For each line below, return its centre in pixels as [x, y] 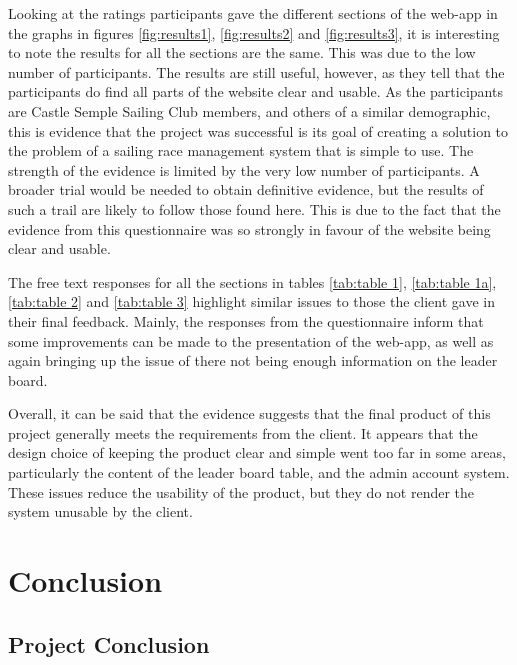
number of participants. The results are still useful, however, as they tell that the [256, 71]
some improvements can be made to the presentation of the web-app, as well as [251, 340]
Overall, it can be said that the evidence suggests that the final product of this [249, 413]
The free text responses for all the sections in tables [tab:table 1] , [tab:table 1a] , [252, 281]
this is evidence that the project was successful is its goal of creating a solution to [258, 130]
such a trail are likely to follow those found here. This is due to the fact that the [254, 208]
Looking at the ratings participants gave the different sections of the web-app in [253, 13]
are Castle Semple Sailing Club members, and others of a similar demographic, [249, 110]
